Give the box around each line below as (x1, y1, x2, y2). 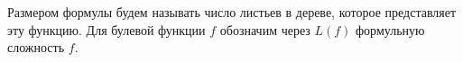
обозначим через (219, 20, 310, 39)
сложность (7, 38, 65, 57)
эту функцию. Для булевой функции (7, 20, 206, 39)
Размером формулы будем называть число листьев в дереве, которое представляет (7, 3, 457, 21)
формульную (356, 20, 425, 39)
